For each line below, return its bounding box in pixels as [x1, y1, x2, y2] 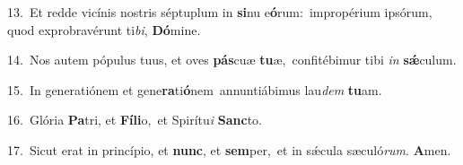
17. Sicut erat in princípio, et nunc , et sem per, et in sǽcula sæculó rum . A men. [7, 140, 451, 159]
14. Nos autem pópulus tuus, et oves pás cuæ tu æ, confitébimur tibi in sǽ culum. [7, 50, 457, 69]
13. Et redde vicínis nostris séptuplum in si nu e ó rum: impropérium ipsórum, [7, 3, 432, 21]
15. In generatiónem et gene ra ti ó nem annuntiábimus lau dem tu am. [7, 80, 382, 99]
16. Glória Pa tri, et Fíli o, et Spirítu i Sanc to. [7, 110, 262, 129]
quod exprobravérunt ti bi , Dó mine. [7, 20, 201, 39]
